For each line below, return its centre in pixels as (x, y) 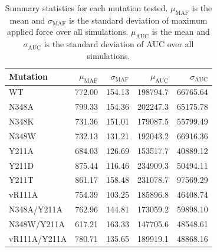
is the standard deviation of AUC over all (119, 44)
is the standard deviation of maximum (138, 20)
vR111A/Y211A (38, 238)
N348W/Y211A (37, 224)
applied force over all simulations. (68, 32)
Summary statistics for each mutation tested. (86, 8)
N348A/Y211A (36, 209)
